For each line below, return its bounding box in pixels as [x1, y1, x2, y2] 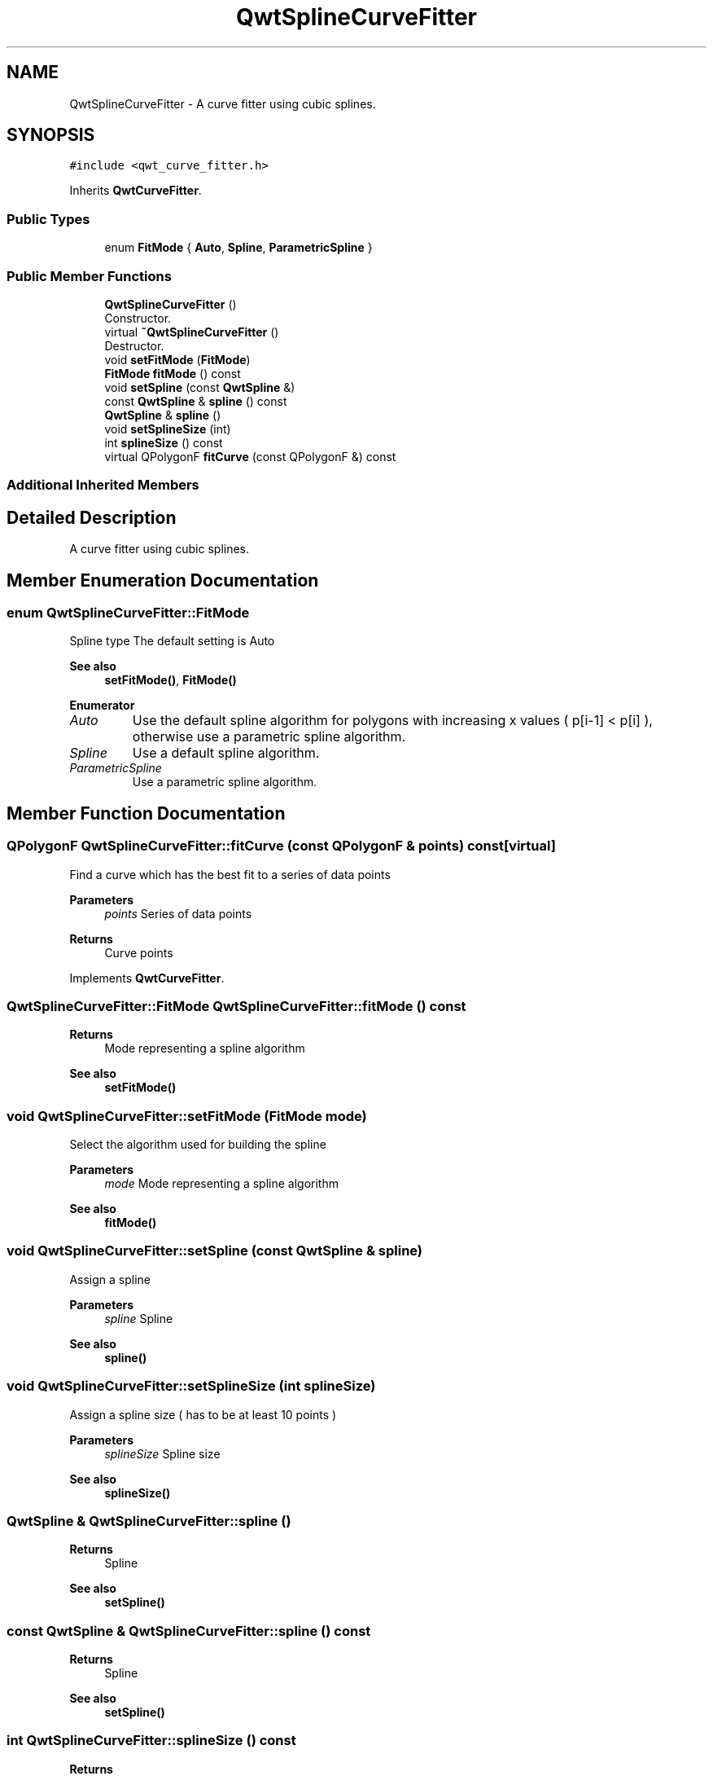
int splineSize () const [104, 435, 223, 450]
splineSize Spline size [104, 1446, 221, 1461]
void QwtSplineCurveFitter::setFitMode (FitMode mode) [7, 1107, 367, 1124]
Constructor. [104, 310, 172, 325]
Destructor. [104, 338, 164, 353]
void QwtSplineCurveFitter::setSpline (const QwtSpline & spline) [7, 1242, 423, 1259]
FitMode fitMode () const [104, 366, 241, 380]
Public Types [7, 210, 90, 227]
